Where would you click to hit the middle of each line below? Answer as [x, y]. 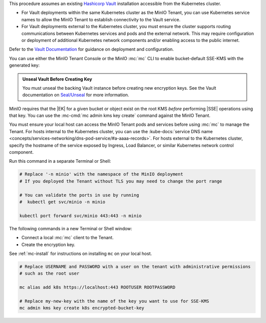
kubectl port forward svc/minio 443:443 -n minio [81, 215]
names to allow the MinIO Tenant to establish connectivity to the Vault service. [101, 19]
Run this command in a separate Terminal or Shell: [60, 161]
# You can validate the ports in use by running [79, 195]
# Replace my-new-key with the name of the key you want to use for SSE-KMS [114, 301]
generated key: [24, 65]
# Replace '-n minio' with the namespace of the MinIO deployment [101, 174]
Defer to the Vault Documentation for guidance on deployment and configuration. [92, 49]
